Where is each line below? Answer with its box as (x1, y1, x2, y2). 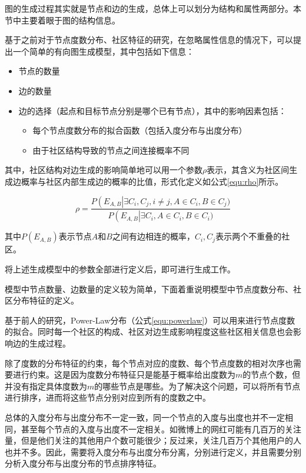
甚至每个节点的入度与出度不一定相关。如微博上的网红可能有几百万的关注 (21, 422, 301, 435)
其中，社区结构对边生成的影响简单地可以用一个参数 (5, 164, 202, 176)
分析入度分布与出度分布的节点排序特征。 (5, 457, 161, 469)
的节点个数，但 (242, 368, 301, 381)
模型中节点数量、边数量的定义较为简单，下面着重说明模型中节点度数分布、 (5, 282, 293, 295)
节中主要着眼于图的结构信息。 (5, 14, 120, 26)
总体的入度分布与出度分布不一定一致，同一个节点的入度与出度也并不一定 (5, 411, 285, 423)
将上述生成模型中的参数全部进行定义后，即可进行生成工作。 (5, 263, 235, 275)
